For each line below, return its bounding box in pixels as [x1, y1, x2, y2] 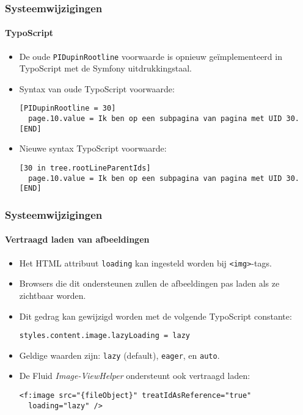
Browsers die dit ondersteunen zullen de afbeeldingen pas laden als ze [19, 277, 280, 290]
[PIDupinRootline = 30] [19, 104, 116, 113]
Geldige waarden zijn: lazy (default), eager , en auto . [19, 348, 220, 361]
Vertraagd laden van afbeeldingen [5, 233, 150, 246]
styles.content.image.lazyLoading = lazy [19, 331, 190, 340]
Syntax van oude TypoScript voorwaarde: [19, 82, 175, 95]
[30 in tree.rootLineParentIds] [19, 164, 151, 173]
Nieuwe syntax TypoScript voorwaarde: [19, 142, 167, 155]
